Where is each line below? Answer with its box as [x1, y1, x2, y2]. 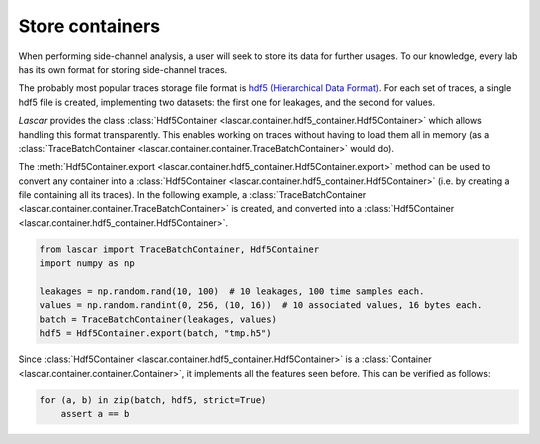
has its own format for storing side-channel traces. [18, 63, 228, 75]
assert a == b [60, 408, 130, 419]
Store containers [18, 15, 161, 37]
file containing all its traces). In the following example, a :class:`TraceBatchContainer [18, 189, 367, 201]
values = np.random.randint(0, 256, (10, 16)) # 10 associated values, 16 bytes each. [39, 300, 483, 311]
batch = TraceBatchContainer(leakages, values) [39, 313, 277, 325]
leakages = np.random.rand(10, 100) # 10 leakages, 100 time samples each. [39, 286, 425, 297]
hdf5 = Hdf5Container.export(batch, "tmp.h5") [39, 328, 272, 339]
